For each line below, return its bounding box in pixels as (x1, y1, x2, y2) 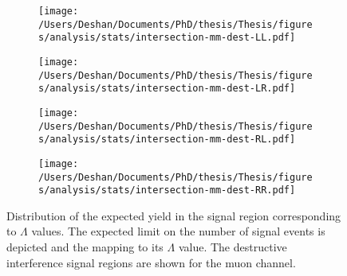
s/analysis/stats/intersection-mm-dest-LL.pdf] (38, 32, 296, 44)
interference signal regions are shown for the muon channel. (6, 254, 296, 270)
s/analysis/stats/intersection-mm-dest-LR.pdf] (38, 83, 296, 95)
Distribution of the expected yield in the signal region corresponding (6, 207, 341, 224)
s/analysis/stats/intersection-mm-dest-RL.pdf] (38, 134, 296, 146)
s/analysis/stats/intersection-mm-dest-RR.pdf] (38, 185, 296, 196)
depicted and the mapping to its (6, 239, 164, 255)
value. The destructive (178, 239, 287, 255)
